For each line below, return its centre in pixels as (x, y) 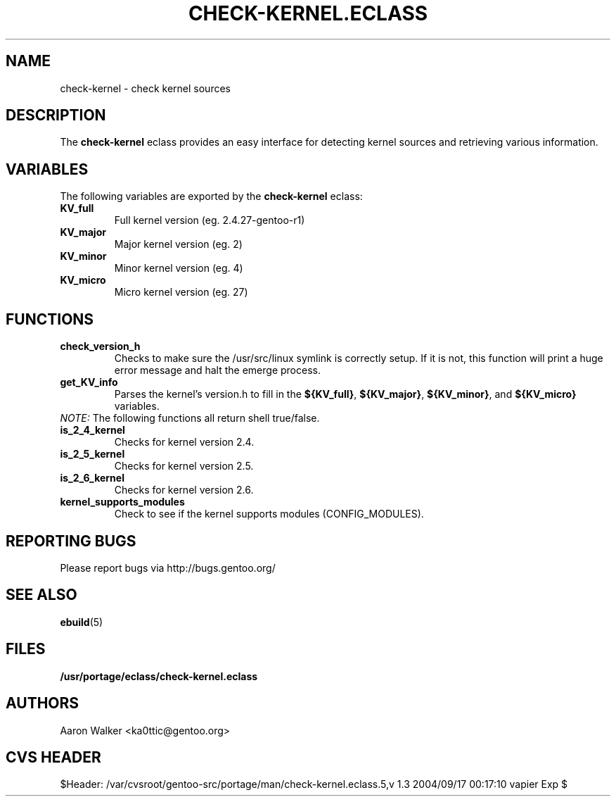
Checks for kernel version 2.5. (184, 466)
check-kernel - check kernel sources (145, 88)
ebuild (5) (82, 622)
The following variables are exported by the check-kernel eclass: (211, 196)
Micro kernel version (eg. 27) (181, 292)
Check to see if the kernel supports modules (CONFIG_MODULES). (269, 514)
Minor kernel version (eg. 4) (179, 268)
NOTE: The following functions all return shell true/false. (190, 418)
